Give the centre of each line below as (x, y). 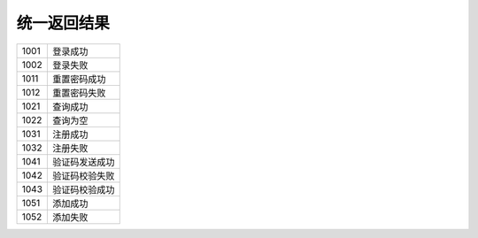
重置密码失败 (79, 93)
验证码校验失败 (84, 175)
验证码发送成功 (84, 162)
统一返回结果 (63, 23)
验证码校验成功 (84, 189)
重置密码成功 (79, 79)
